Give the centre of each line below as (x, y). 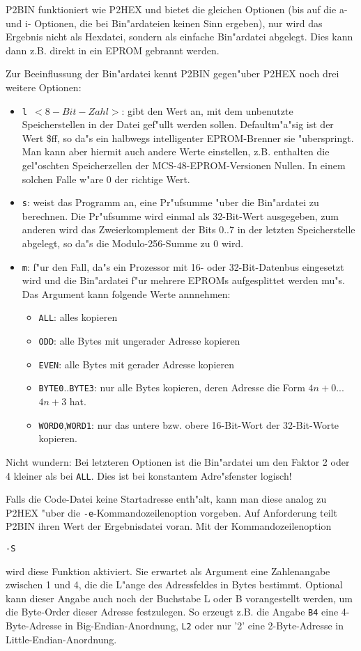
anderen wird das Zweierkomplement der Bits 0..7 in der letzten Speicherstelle (189, 229)
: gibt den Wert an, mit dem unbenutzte (207, 110)
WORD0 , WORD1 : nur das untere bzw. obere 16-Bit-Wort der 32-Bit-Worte (189, 424)
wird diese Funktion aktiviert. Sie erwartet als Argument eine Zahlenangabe (168, 571)
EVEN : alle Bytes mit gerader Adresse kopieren (136, 364)
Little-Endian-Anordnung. (61, 639)
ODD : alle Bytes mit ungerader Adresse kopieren (139, 341)
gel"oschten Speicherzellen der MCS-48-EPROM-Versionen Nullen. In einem (184, 165)
